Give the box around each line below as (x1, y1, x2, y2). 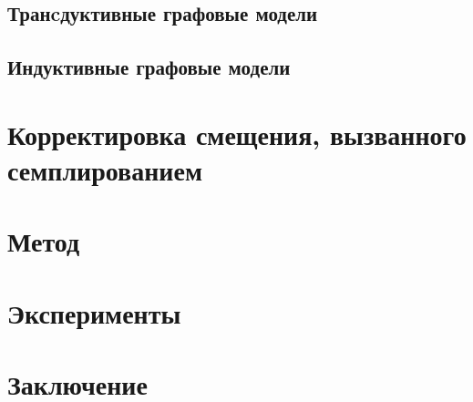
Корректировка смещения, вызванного (7, 115, 467, 152)
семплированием (7, 150, 203, 188)
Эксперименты (7, 294, 181, 331)
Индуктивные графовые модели (7, 53, 291, 81)
